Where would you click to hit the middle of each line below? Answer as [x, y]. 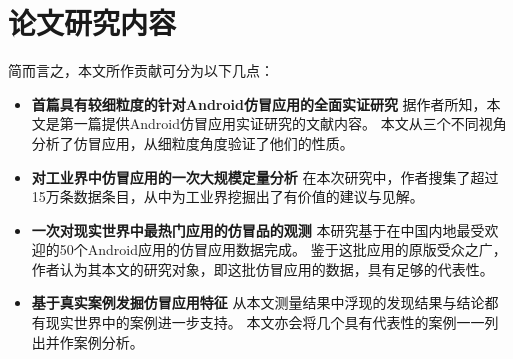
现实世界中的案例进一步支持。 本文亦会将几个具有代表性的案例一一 [265, 322]
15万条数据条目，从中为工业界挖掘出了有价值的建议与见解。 [227, 196]
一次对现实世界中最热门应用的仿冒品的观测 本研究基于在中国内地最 [251, 229]
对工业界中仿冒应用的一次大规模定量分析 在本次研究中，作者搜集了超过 [265, 176]
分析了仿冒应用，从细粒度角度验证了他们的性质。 [192, 142]
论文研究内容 [92, 22]
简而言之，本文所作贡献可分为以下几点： [141, 70]
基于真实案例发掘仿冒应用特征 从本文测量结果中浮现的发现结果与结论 [258, 302]
